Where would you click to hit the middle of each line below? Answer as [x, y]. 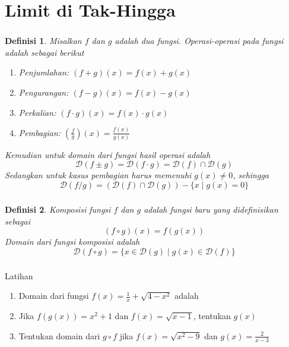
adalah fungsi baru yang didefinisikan [211, 209]
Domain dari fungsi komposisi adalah [72, 242]
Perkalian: [37, 112]
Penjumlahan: [44, 72]
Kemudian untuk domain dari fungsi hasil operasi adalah [108, 154]
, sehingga [251, 175]
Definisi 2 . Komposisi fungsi [58, 209]
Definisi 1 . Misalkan [43, 41]
